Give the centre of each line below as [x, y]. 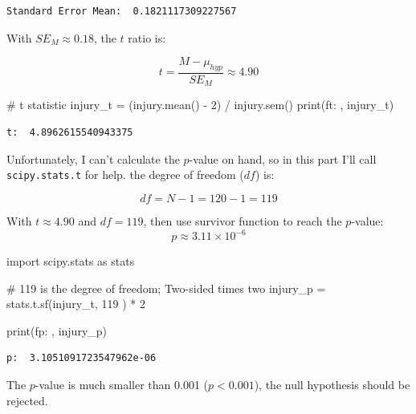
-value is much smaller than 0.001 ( [122, 384]
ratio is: [147, 37]
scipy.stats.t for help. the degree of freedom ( [125, 175]
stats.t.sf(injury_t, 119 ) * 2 [76, 304]
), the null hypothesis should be [332, 384]
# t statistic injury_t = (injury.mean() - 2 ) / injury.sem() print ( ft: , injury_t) [200, 105]
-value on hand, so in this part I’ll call [283, 158]
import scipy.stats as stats [71, 261]
